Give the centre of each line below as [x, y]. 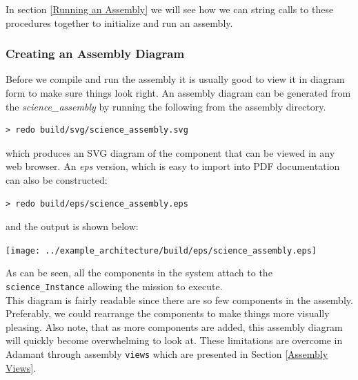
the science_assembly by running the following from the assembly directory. [166, 106]
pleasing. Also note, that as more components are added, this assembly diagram [174, 326]
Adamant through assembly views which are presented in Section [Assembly [167, 354]
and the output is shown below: [72, 226]
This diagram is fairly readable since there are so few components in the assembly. [179, 300]
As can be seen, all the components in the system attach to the [139, 273]
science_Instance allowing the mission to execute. [114, 286]
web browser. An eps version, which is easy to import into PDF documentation [173, 166]
